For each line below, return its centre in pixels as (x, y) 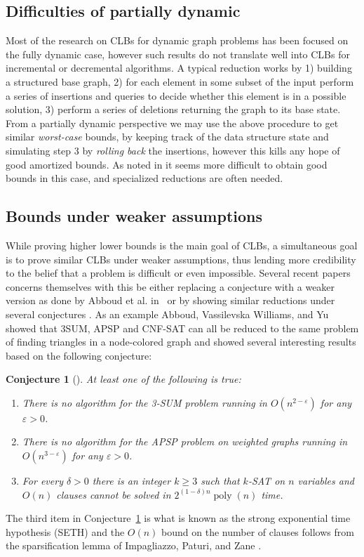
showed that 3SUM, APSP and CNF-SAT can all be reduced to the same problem (182, 328)
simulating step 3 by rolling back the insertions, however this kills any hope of (173, 150)
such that (220, 481)
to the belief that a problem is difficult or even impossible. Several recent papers (178, 273)
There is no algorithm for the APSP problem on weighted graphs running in (185, 441)
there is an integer (132, 481)
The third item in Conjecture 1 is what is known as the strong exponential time (178, 518)
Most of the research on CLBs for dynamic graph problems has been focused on (177, 40)
